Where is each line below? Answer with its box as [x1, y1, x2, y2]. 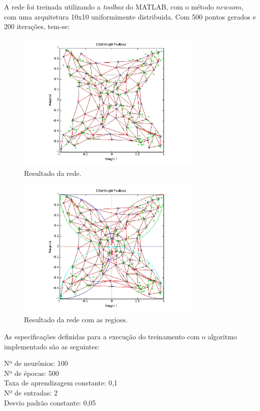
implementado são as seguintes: [4, 341, 99, 351]
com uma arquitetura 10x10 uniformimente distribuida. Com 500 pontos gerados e [4, 11, 256, 22]
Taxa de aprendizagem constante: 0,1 [4, 377, 117, 388]
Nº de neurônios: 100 [4, 358, 68, 368]
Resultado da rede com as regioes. [24, 314, 128, 325]
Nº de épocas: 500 [4, 367, 59, 378]
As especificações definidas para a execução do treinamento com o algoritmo [4, 331, 237, 341]
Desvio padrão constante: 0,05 [4, 397, 96, 407]
